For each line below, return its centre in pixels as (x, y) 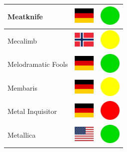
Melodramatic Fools (38, 64)
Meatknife (25, 16)
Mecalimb (22, 40)
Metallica (22, 135)
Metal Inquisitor (32, 111)
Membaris (23, 87)
